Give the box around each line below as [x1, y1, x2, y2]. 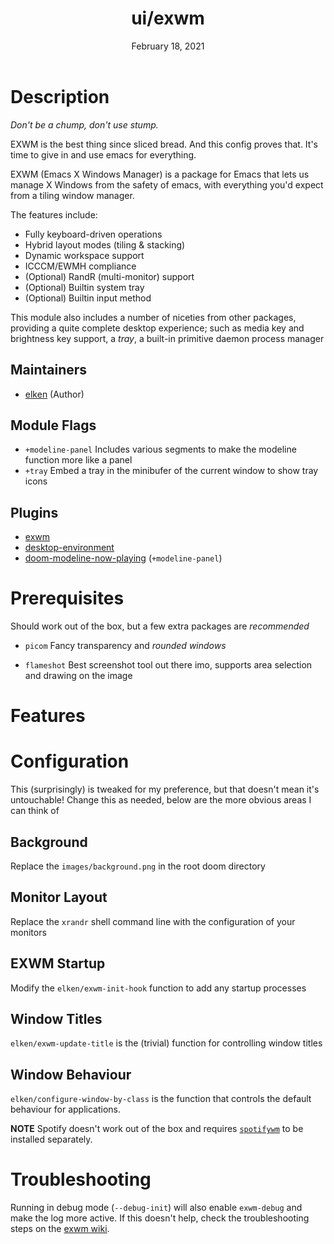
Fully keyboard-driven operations [24, 228, 163, 240]
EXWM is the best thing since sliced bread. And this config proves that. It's [10, 138, 319, 150]
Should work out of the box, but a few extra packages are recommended [10, 620, 310, 632]
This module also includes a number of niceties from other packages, [10, 311, 297, 323]
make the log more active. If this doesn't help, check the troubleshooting [10, 1212, 310, 1224]
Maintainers [10, 362, 88, 379]
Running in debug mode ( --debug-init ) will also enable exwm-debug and [10, 1202, 303, 1214]
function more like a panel [24, 454, 133, 466]
